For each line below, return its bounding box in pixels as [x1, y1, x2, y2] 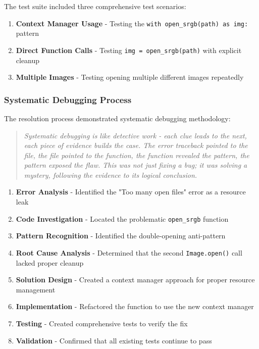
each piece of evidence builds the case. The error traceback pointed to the [24, 140, 248, 151]
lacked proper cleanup [16, 257, 84, 268]
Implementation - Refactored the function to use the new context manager [16, 301, 254, 312]
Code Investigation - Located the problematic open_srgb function [16, 213, 229, 224]
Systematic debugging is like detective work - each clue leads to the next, [24, 130, 247, 140]
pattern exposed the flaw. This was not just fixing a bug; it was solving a [24, 160, 247, 170]
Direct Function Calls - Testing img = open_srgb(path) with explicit [16, 44, 242, 55]
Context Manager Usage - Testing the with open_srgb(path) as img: [16, 18, 248, 28]
